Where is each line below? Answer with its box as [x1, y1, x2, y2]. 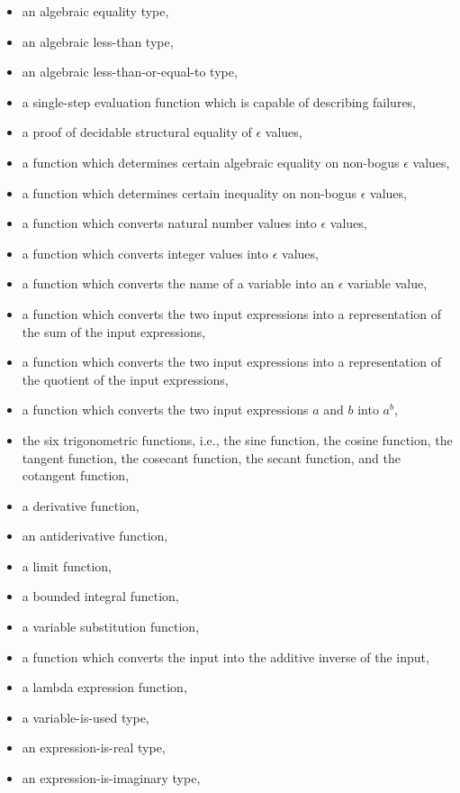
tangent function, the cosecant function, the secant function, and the [22, 448, 401, 467]
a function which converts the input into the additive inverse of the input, [22, 647, 429, 666]
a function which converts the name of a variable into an [22, 274, 335, 293]
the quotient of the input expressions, [22, 369, 229, 388]
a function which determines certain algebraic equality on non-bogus [22, 152, 400, 171]
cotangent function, [22, 466, 130, 485]
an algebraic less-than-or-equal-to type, [22, 62, 238, 81]
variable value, [347, 274, 428, 293]
